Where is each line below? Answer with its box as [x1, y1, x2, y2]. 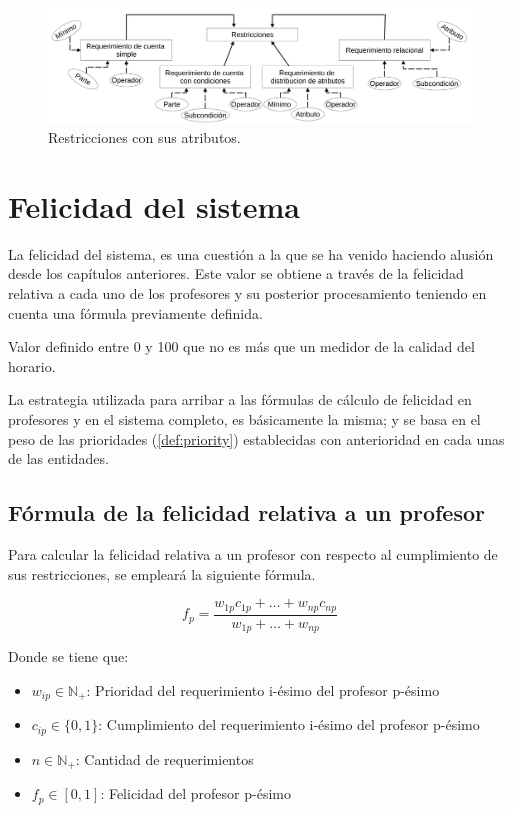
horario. [8, 355, 56, 376]
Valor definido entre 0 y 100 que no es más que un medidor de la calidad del [8, 336, 475, 357]
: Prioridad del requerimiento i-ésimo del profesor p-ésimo [86, 679, 440, 700]
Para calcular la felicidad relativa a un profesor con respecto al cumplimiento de [8, 543, 498, 564]
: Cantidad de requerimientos [75, 748, 254, 769]
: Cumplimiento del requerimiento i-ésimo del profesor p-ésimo [98, 714, 480, 735]
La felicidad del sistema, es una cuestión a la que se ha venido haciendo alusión [8, 243, 494, 264]
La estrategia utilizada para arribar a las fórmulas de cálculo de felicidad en [8, 389, 472, 410]
